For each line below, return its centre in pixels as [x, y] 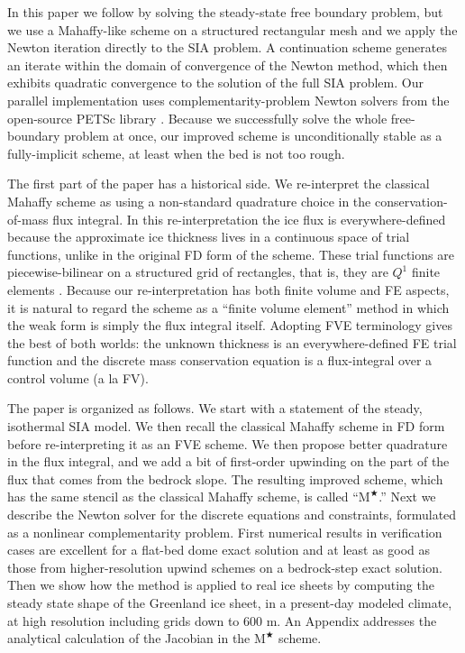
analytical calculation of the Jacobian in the [129, 638]
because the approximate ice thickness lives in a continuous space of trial [209, 237]
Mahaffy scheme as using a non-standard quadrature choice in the [189, 201]
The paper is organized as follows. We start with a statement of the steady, [215, 408]
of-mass [28, 219]
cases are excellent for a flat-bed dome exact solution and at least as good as [219, 550]
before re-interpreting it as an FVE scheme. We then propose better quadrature [228, 443]
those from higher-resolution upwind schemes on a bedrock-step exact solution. [225, 567]
